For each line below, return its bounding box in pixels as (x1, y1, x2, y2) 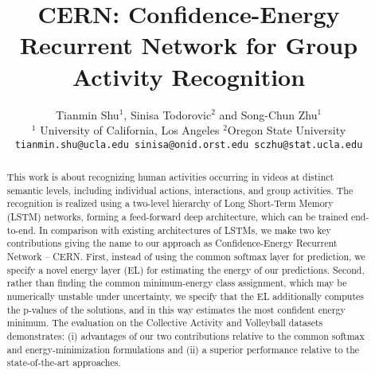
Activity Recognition (72, 60, 306, 92)
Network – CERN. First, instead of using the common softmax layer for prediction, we (6, 250, 365, 263)
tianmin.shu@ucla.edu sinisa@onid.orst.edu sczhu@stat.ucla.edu (14, 138, 363, 150)
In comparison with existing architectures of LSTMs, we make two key (39, 223, 331, 236)
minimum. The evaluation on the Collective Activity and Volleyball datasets (6, 316, 323, 329)
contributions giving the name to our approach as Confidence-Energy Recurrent (6, 236, 338, 250)
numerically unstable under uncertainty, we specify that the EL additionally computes (6, 290, 365, 303)
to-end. (6, 223, 37, 236)
